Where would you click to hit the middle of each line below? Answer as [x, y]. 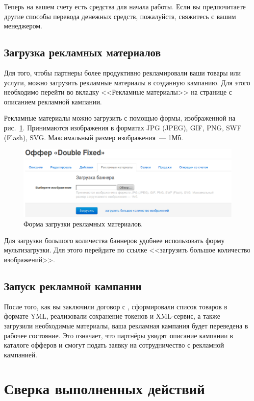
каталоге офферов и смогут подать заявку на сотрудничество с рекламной [114, 345]
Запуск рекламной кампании [73, 286]
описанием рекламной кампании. [53, 101]
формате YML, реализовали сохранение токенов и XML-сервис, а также [112, 316]
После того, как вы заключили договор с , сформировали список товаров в [116, 306]
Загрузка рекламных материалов [82, 52]
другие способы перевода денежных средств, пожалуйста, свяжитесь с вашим [120, 16]
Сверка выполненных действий [104, 388]
